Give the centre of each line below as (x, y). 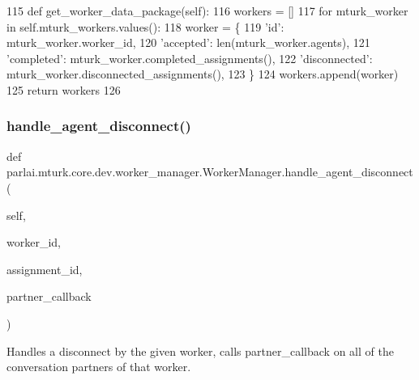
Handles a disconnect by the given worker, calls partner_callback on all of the (200, 350)
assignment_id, (45, 269)
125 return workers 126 (64, 89)
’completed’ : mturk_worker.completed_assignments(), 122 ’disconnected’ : (190, 58)
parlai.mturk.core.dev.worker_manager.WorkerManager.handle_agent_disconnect (210, 172)
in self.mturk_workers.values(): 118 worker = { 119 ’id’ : (145, 26)
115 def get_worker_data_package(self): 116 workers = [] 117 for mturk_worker (207, 11)
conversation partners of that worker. (99, 367)
